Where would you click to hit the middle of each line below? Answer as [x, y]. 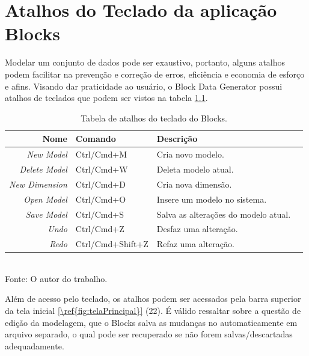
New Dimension [38, 184]
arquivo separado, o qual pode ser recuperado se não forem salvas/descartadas [149, 334]
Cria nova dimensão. [194, 184]
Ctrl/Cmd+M [101, 154]
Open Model [45, 199]
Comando [96, 139]
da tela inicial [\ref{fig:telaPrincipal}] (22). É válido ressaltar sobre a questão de [153, 311]
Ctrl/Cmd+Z [100, 229]
